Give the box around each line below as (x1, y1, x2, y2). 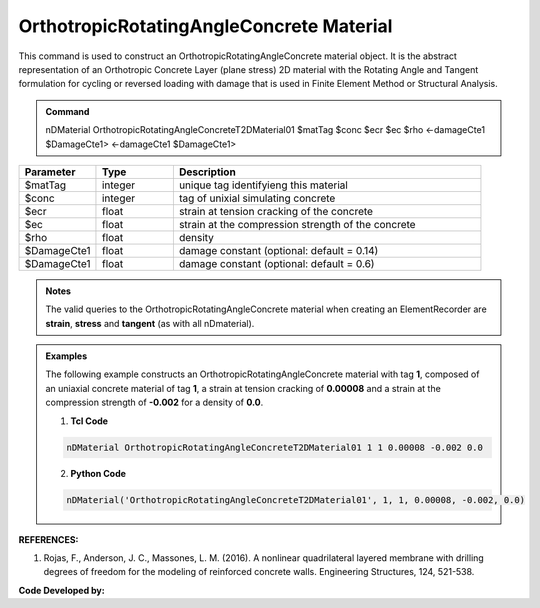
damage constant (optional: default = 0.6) (178, 256, 375, 270)
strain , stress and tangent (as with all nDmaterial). (45, 317, 255, 329)
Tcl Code (70, 415, 109, 427)
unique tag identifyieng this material (178, 178, 349, 192)
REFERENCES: (18, 533, 79, 545)
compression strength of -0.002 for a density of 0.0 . (45, 396, 264, 409)
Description (178, 165, 237, 179)
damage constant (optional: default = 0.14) (178, 243, 379, 257)
